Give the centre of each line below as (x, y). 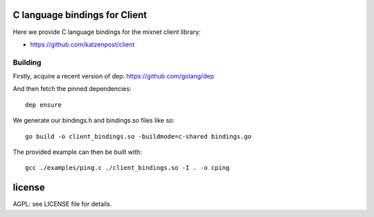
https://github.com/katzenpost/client (82, 44)
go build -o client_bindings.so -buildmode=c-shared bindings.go (139, 136)
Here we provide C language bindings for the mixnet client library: (107, 32)
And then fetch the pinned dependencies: (72, 89)
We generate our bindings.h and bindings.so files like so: (93, 121)
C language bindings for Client (80, 15)
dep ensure (44, 105)
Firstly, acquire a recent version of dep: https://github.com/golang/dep (114, 76)
